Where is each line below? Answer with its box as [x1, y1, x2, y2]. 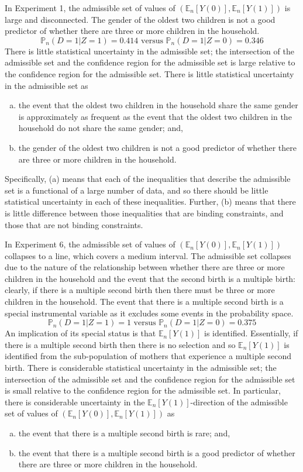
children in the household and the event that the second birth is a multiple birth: [5, 272, 295, 284]
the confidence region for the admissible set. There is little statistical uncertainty [5, 67, 294, 80]
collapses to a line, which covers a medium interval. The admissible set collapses [5, 249, 291, 261]
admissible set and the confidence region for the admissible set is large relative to [5, 56, 295, 68]
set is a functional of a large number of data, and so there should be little [5, 184, 268, 196]
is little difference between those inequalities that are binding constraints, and [5, 206, 284, 219]
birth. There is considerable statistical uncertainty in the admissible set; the [5, 361, 277, 374]
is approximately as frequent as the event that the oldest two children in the [18, 110, 292, 122]
